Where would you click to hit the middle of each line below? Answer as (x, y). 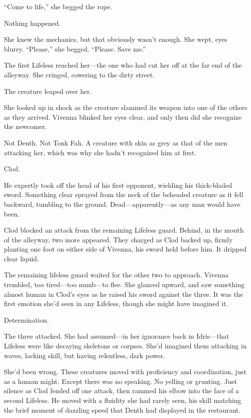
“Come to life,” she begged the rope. (58, 6)
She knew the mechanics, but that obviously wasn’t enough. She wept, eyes (116, 39)
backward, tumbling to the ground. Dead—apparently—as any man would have (122, 204)
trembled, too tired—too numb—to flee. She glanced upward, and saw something (124, 284)
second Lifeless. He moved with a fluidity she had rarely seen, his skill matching (123, 400)
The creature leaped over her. (48, 91)
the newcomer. (25, 126)
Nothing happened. (32, 23)
